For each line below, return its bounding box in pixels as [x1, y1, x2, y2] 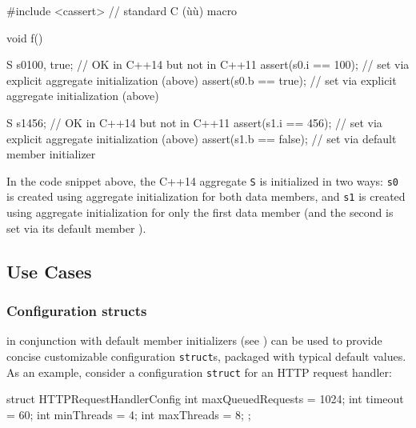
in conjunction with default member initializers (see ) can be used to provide [6, 332, 382, 349]
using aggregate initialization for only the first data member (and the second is [6, 204, 394, 221]
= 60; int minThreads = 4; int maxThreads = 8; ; [6, 406, 251, 422]
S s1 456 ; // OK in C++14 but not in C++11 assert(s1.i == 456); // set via [6, 114, 382, 130]
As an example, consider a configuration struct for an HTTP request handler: [6, 363, 392, 380]
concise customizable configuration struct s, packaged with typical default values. [6, 347, 406, 364]
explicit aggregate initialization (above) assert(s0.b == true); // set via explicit [6, 71, 397, 88]
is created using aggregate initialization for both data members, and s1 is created [6, 188, 406, 205]
